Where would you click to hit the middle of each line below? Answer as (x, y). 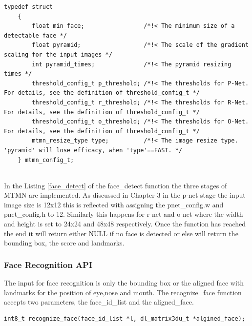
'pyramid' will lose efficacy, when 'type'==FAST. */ (93, 150)
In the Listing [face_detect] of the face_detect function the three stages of (115, 185)
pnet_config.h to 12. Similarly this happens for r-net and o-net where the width (124, 214)
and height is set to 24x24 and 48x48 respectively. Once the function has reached (125, 224)
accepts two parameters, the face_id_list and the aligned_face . (99, 302)
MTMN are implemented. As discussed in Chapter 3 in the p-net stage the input (125, 195)
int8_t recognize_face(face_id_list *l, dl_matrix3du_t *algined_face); (125, 318)
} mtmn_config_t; (46, 160)
